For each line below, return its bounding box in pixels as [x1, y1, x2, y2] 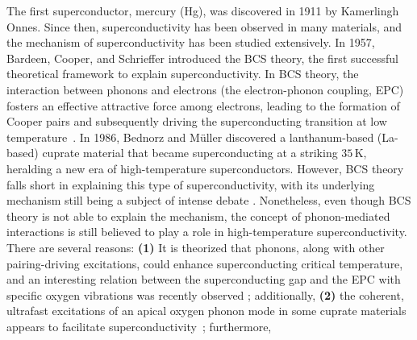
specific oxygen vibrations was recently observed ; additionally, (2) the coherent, [6, 286, 404, 303]
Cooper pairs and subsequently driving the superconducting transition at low [6, 113, 387, 130]
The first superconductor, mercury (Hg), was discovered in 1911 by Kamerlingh [6, 2, 399, 19]
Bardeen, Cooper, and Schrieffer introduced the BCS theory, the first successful [6, 49, 398, 66]
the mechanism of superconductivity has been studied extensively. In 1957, [6, 34, 375, 51]
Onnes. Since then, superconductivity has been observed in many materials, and [6, 18, 402, 35]
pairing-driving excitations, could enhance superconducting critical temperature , [6, 255, 403, 272]
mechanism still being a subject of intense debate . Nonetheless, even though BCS [6, 192, 411, 209]
